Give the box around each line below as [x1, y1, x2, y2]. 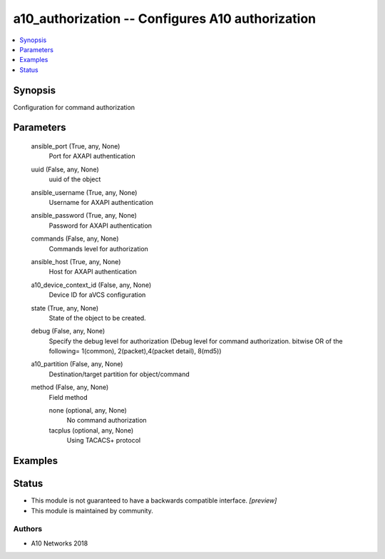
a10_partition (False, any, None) [31, 360, 123, 368]
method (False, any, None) [31, 383, 109, 392]
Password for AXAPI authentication [48, 221, 153, 230]
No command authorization [66, 416, 147, 425]
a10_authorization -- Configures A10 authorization [13, 11, 317, 26]
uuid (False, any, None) [31, 165, 99, 173]
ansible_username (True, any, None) [31, 188, 138, 196]
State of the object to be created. [48, 313, 146, 322]
